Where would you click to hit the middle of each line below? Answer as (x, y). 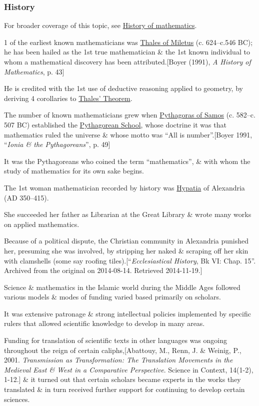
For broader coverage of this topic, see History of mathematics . (100, 25)
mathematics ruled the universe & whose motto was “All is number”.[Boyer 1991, (128, 134)
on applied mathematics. (42, 224)
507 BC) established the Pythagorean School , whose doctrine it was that (115, 124)
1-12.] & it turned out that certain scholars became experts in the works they (122, 379)
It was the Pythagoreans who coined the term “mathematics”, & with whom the (127, 161)
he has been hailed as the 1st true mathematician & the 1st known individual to (127, 52)
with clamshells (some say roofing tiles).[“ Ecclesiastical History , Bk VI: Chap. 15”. (130, 260)
